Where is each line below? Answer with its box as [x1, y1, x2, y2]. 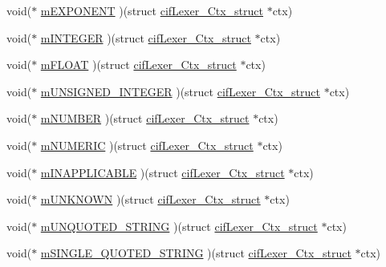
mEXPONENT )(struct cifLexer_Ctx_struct [40, 2, 263, 18]
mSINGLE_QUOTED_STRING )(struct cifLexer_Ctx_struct [40, 245, 351, 261]
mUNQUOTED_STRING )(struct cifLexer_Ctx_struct [40, 217, 318, 234]
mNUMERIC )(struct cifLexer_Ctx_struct [40, 136, 254, 153]
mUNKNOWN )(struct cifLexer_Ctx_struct [40, 191, 261, 208]
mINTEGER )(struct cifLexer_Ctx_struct [40, 29, 251, 46]
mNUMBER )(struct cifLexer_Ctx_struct [40, 110, 250, 127]
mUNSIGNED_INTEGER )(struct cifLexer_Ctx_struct [40, 83, 320, 99]
